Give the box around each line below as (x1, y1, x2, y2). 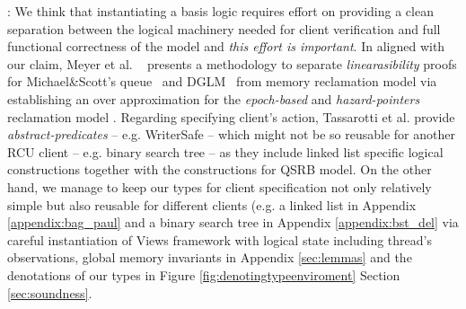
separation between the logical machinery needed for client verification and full (7, 19, 441, 38)
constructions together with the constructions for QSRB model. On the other (7, 160, 432, 179)
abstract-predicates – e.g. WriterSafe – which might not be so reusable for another (7, 125, 455, 144)
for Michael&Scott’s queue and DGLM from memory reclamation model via (7, 72, 437, 91)
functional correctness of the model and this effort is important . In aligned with (7, 37, 445, 56)
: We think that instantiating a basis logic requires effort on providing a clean (7, 2, 434, 20)
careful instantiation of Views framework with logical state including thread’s (7, 230, 432, 249)
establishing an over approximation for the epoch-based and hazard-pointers (7, 89, 420, 108)
